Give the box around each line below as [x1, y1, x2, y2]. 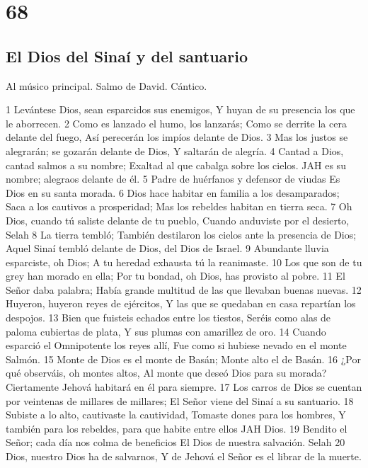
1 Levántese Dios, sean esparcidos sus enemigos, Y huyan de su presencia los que [6, 102, 355, 117]
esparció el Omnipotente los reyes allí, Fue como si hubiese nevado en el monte [6, 338, 347, 353]
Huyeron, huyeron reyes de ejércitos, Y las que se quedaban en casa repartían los [6, 296, 356, 311]
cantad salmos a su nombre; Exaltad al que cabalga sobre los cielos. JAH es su [6, 157, 346, 172]
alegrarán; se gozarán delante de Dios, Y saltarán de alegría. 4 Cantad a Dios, [6, 143, 344, 158]
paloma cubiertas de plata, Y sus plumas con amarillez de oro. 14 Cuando [6, 324, 326, 338]
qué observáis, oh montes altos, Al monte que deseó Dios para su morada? [6, 365, 327, 380]
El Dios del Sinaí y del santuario [6, 45, 248, 67]
